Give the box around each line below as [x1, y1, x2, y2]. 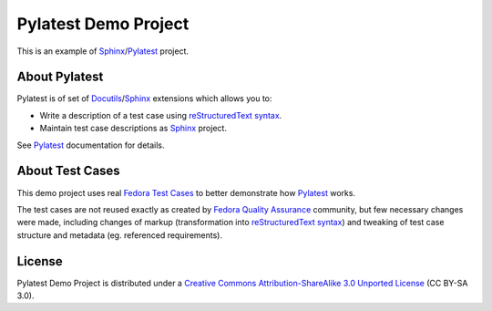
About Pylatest [16, 69, 104, 85]
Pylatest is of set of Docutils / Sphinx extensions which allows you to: [16, 93, 272, 104]
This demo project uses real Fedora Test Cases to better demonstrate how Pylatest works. [16, 187, 355, 198]
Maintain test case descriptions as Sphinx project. [39, 123, 228, 134]
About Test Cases [16, 163, 120, 179]
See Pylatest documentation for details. [16, 140, 165, 150]
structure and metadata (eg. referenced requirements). [16, 229, 223, 241]
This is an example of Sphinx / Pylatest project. [16, 46, 190, 57]
